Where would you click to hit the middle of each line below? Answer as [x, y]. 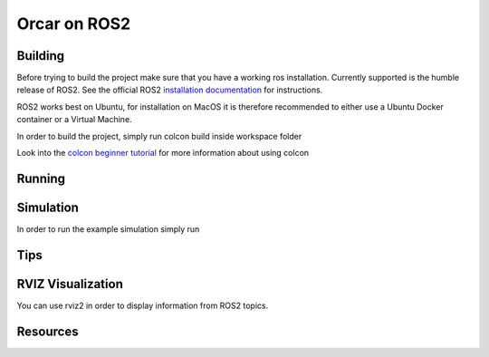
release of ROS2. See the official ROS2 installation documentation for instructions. [170, 90]
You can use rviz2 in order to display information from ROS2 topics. [143, 305]
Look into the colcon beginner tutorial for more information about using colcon [163, 153]
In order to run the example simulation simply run [108, 229]
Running [41, 178]
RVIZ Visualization [70, 284]
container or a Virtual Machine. [74, 120]
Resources [48, 331]
